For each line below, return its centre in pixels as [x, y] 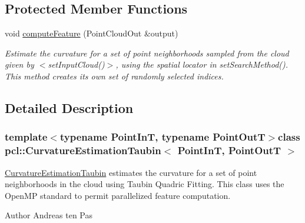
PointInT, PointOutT [229, 150]
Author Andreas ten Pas [49, 215]
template [26, 137]
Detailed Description [69, 107]
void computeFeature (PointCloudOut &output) [92, 33]
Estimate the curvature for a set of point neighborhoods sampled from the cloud [147, 53]
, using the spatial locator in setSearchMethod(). [202, 64]
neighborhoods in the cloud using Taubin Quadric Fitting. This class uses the [145, 184]
